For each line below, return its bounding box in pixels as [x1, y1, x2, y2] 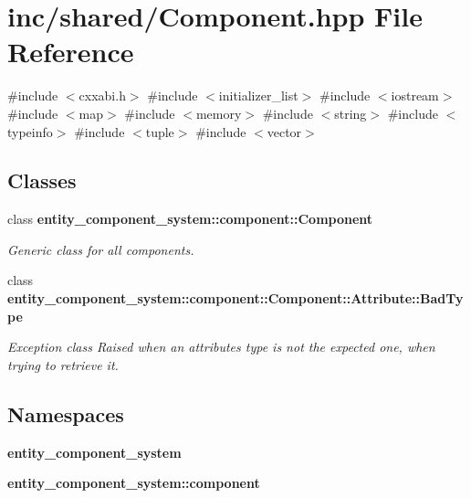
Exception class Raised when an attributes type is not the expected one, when [7, 337, 435, 356]
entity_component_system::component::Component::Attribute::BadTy [7, 289, 464, 308]
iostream [391, 86, 439, 105]
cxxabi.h [78, 86, 126, 105]
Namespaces [7, 399, 124, 428]
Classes [7, 166, 77, 195]
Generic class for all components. [7, 239, 194, 259]
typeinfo [7, 122, 53, 141]
